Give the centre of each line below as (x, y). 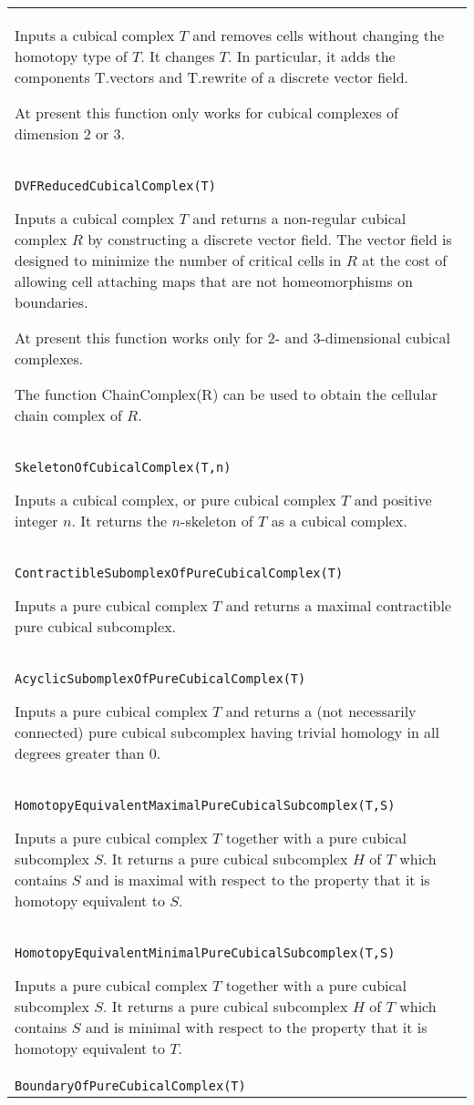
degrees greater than (80, 753)
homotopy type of (71, 56)
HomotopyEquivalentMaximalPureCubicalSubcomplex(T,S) (205, 805)
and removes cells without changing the (318, 35)
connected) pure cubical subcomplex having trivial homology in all (227, 732)
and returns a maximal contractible (339, 605)
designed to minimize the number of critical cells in (178, 260)
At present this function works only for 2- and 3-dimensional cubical (232, 338)
